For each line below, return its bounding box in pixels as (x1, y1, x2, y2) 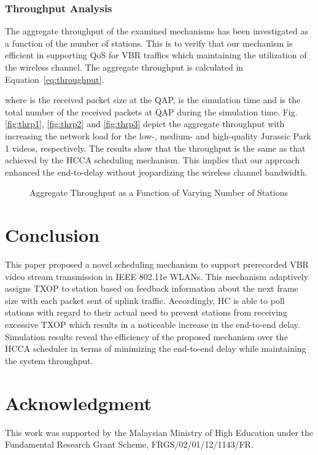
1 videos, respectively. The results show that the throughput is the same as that (5, 141, 306, 154)
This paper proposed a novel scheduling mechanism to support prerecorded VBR (5, 258, 309, 271)
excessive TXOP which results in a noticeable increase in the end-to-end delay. (5, 318, 300, 331)
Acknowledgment (5, 390, 152, 415)
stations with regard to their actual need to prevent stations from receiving (5, 306, 287, 319)
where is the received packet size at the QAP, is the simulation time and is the (5, 93, 301, 106)
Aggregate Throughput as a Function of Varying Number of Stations (29, 186, 288, 199)
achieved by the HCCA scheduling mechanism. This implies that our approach (5, 154, 300, 166)
